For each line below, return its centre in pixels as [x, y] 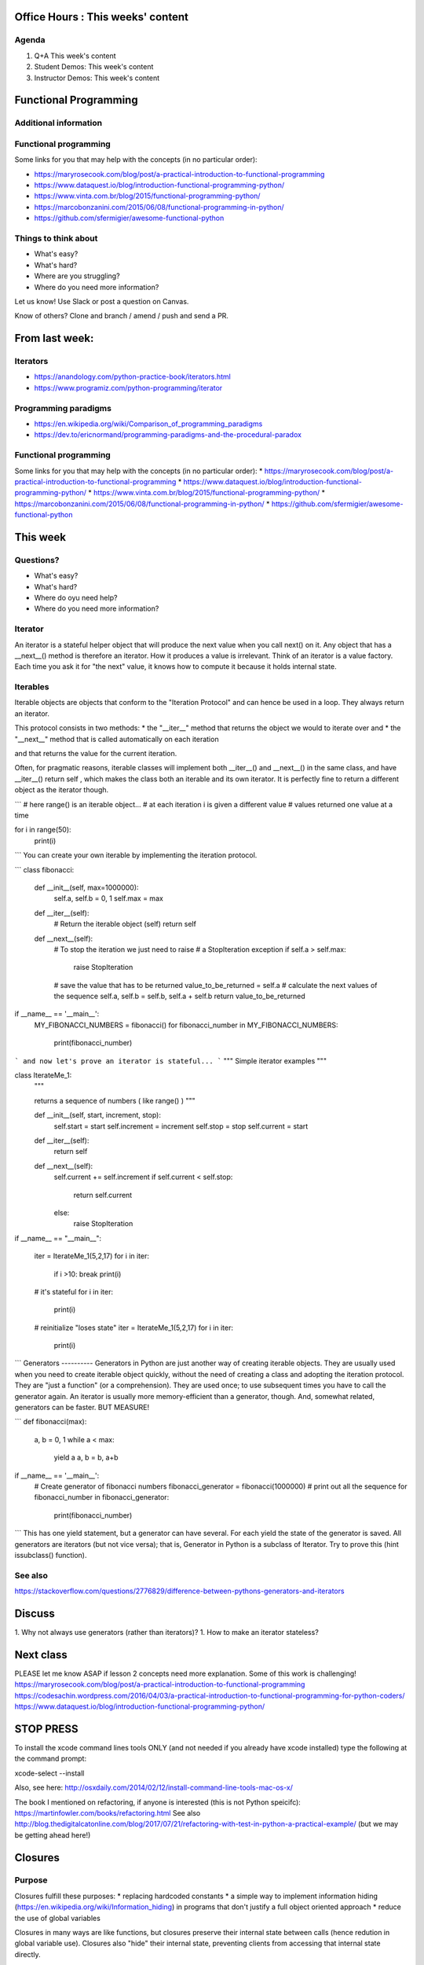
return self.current [103, 1195]
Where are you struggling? [77, 276]
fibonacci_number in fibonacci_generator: [102, 1497]
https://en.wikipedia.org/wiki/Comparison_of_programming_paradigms [148, 424]
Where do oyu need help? [76, 598]
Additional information [58, 123]
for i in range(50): [43, 830]
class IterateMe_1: [43, 1075]
